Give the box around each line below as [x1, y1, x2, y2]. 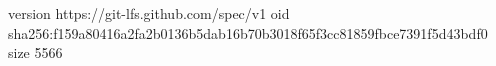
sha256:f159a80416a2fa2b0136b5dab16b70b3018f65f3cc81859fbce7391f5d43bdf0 [8, 22, 488, 43]
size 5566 [8, 42, 63, 63]
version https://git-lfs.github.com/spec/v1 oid [8, 3, 290, 23]
